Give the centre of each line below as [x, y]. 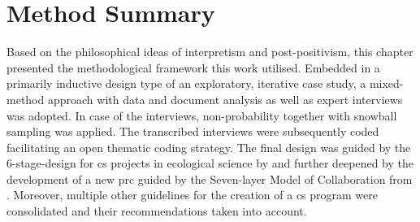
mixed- [386, 83]
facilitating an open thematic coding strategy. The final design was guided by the [209, 147]
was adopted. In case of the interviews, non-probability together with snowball [202, 115]
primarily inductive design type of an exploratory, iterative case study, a [186, 83]
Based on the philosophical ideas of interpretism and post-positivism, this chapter [210, 52]
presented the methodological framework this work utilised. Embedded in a [193, 67]
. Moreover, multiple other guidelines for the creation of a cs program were [193, 195]
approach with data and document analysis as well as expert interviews [225, 99]
